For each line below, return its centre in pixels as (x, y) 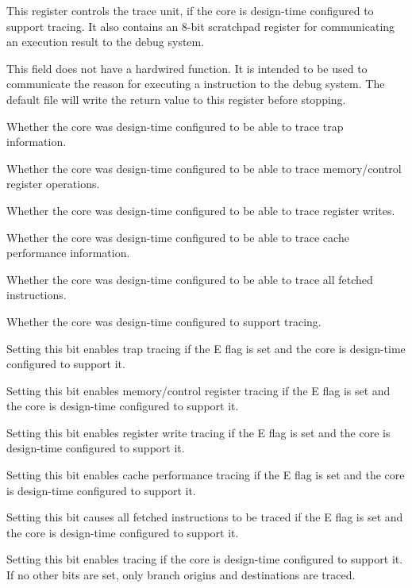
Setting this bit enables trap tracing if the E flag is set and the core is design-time (206, 348)
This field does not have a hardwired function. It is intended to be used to (187, 68)
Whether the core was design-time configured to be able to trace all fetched (190, 279)
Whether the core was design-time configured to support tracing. (164, 321)
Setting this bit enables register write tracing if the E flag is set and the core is (198, 432)
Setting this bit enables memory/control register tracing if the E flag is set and (198, 390)
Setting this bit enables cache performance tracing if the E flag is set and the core (206, 475)
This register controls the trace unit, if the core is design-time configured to (190, 10)
